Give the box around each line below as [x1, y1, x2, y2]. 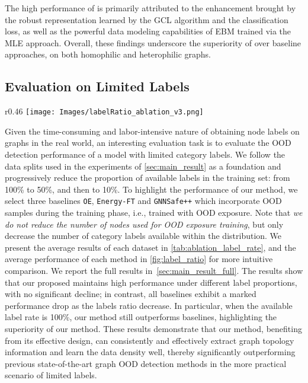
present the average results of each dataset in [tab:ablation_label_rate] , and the [5, 241, 296, 253]
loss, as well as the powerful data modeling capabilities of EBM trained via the [5, 25, 291, 37]
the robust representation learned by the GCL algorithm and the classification [5, 13, 288, 25]
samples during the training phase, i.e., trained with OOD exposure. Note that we [5, 206, 303, 219]
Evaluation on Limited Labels [5, 77, 190, 95]
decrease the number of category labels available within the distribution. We [5, 229, 282, 242]
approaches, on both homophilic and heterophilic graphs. [5, 48, 211, 60]
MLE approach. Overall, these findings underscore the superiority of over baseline [5, 36, 301, 49]
